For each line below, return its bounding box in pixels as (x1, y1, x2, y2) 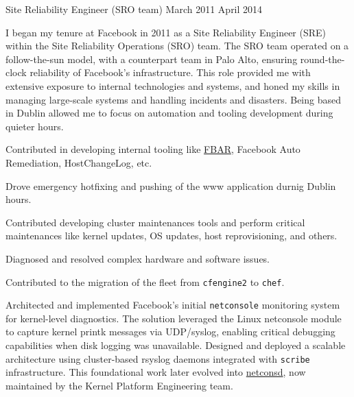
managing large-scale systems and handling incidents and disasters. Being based (5, 92, 342, 106)
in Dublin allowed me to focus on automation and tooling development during (5, 106, 333, 120)
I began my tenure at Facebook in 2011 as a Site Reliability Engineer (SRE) (5, 25, 327, 39)
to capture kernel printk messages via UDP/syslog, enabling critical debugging (5, 324, 335, 339)
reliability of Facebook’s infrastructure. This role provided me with (29, 65, 311, 80)
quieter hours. (5, 119, 64, 133)
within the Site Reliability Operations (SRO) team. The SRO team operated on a (5, 38, 349, 53)
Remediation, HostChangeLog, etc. (5, 155, 152, 169)
